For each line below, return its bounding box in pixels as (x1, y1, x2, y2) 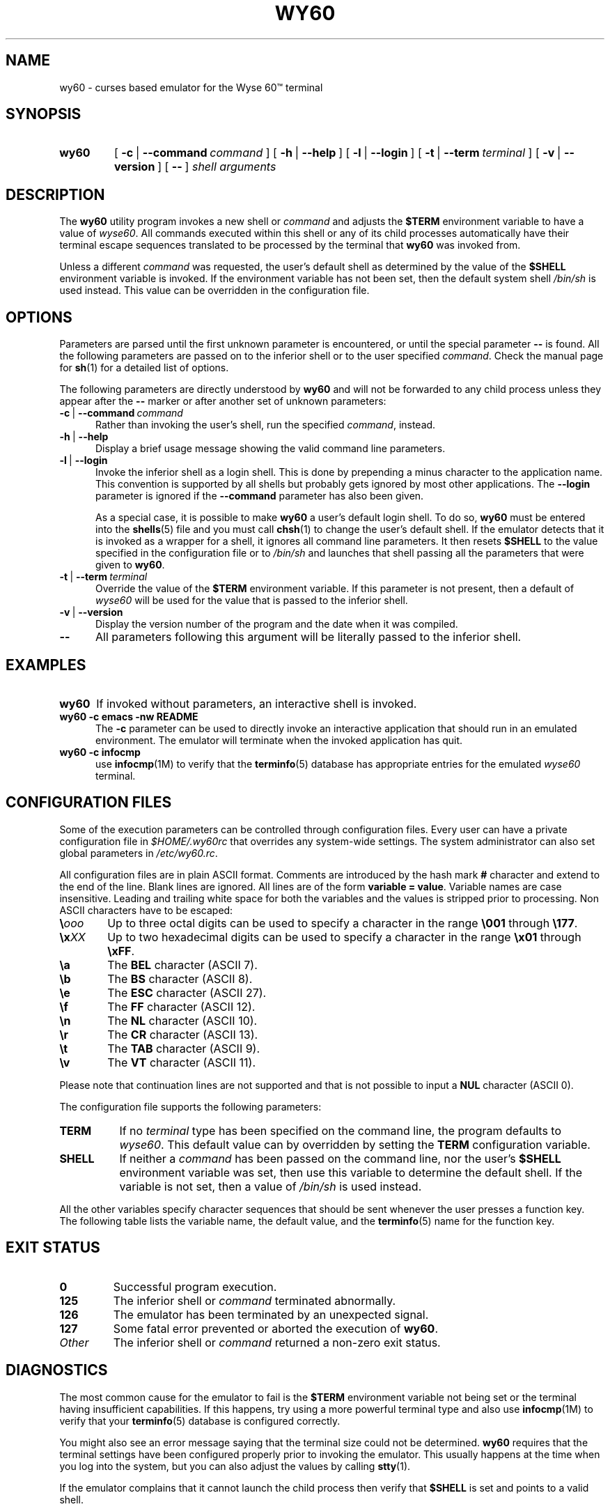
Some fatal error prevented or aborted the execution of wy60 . (113, 1321, 438, 1336)
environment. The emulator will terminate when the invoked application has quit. (95, 734, 463, 746)
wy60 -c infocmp (59, 745, 141, 758)
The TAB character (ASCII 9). (107, 1041, 260, 1055)
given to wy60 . (95, 559, 165, 571)
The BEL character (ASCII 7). (107, 957, 258, 972)
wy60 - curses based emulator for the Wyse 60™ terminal (59, 81, 323, 93)
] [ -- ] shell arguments (157, 160, 276, 174)
